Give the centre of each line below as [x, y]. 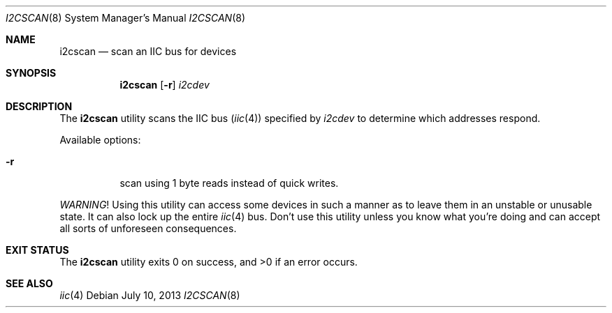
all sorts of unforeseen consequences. [148, 228]
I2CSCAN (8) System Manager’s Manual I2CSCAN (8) [126, 18]
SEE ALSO [29, 283]
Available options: [100, 140]
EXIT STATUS [37, 250]
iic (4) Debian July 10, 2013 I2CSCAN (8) [150, 295]
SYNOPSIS [31, 73]
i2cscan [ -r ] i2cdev [165, 85]
